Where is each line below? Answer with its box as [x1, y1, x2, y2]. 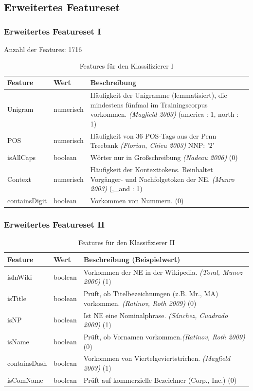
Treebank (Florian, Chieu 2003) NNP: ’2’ [90, 140, 215, 150]
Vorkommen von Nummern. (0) [90, 195, 184, 205]
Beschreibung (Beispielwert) [83, 254, 181, 264]
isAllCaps [7, 152, 36, 162]
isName [7, 336, 29, 346]
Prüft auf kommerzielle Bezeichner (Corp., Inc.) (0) [83, 374, 237, 385]
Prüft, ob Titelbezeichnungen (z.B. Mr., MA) [83, 288, 218, 299]
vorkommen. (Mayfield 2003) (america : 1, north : [90, 109, 239, 119]
